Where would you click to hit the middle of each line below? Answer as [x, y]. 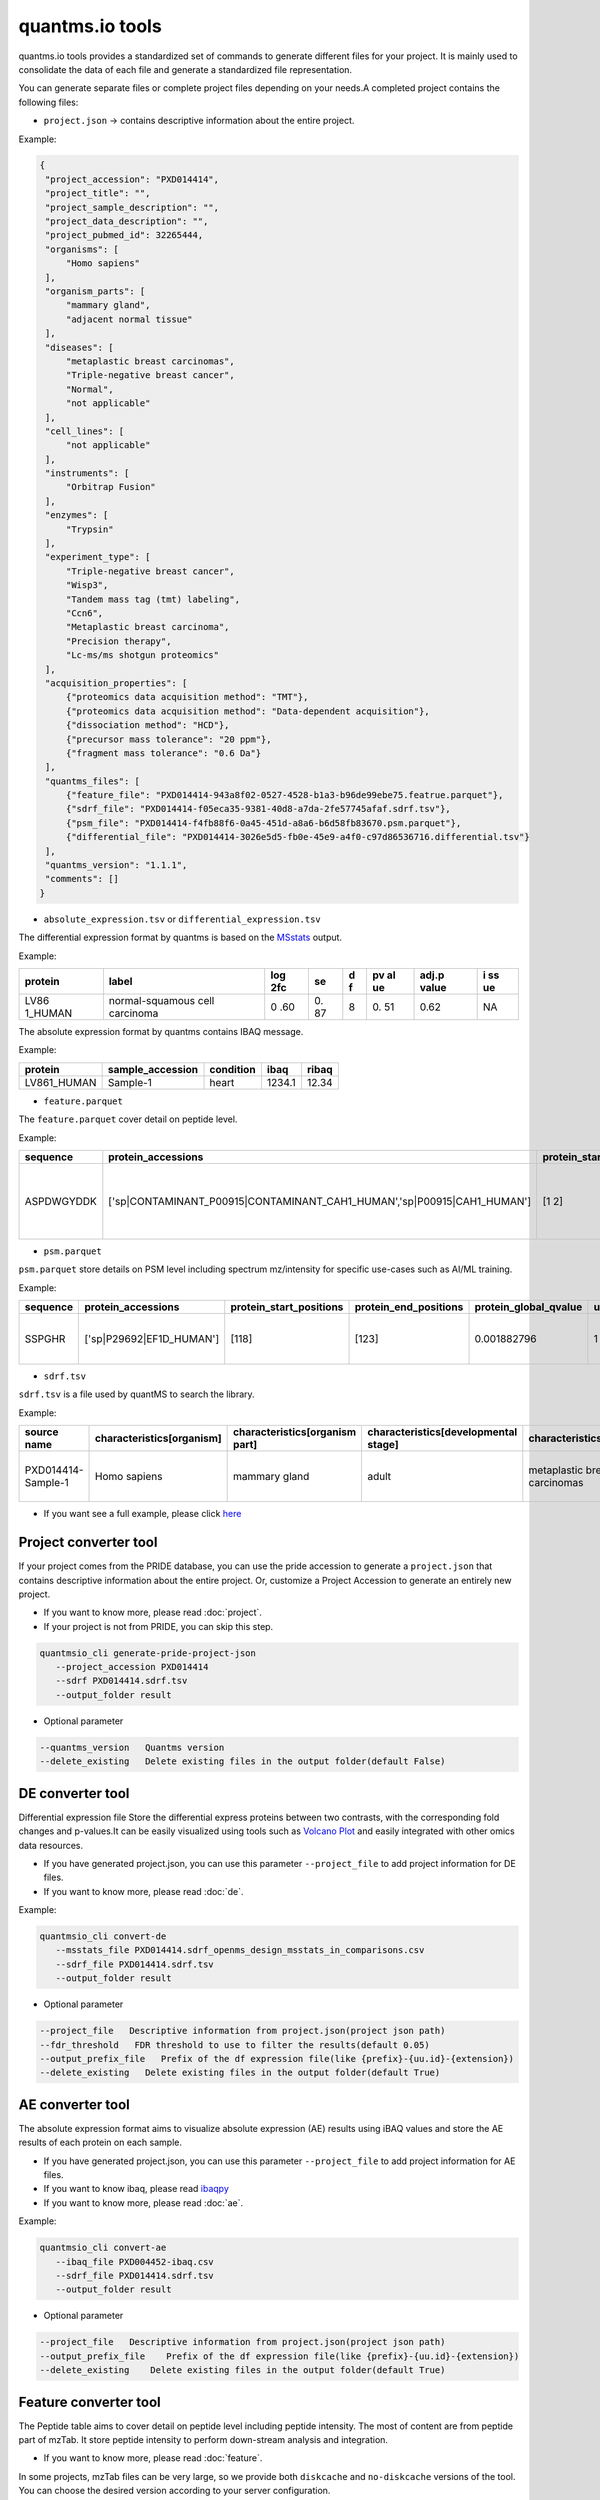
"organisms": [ [82, 249]
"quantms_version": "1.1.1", [116, 865]
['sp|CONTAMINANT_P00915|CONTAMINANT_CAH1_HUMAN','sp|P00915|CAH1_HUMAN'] [320, 1201]
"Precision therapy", [118, 641]
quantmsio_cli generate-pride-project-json [148, 1653]
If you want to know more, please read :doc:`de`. [143, 1891]
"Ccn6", [84, 613]
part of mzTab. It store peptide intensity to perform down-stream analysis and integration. [203, 2440]
